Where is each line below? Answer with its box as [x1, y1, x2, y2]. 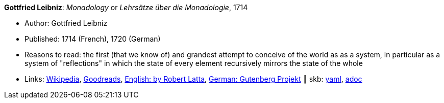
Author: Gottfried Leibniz [24, 19, 108, 27]
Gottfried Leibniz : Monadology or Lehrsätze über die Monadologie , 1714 [4, 3, 248, 12]
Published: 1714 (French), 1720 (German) [24, 35, 161, 43]
